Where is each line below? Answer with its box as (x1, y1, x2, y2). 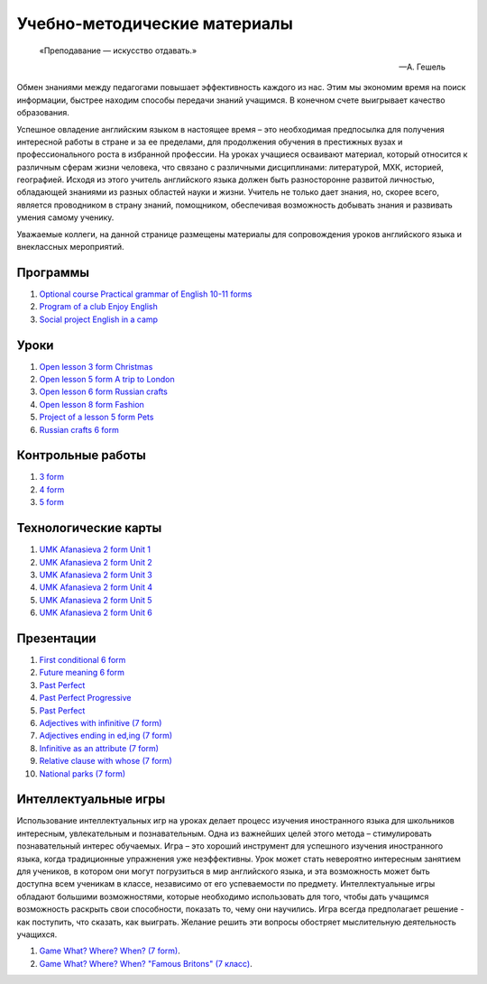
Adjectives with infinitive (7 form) (39, 717, 162, 728)
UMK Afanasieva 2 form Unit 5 (39, 594, 152, 605)
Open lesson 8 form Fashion (39, 399, 144, 409)
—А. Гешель (398, 61, 446, 72)
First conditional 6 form (39, 655, 126, 666)
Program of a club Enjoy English (39, 301, 158, 312)
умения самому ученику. (16, 212, 115, 223)
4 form (39, 483, 65, 495)
